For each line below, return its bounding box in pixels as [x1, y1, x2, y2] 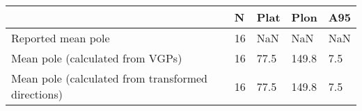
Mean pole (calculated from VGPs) [11, 50, 182, 66]
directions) [11, 86, 63, 102]
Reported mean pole [11, 30, 110, 46]
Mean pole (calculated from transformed [11, 70, 208, 86]
